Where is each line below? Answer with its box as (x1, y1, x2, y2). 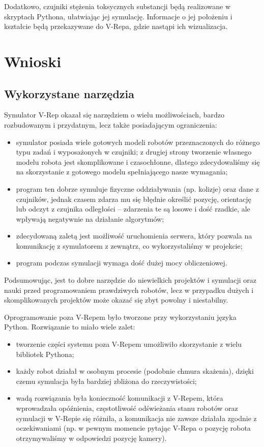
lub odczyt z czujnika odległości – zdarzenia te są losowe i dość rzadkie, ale (16, 203, 250, 214)
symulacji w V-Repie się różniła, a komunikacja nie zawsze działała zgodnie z (16, 412, 257, 423)
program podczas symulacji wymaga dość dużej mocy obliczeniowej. (16, 257, 227, 268)
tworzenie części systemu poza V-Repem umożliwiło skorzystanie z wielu (16, 339, 242, 349)
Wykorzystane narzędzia (4, 85, 134, 101)
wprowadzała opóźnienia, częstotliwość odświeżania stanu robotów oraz (16, 403, 238, 413)
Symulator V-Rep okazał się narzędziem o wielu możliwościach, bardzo (4, 109, 224, 120)
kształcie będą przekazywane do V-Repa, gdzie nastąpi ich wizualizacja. (4, 21, 228, 32)
